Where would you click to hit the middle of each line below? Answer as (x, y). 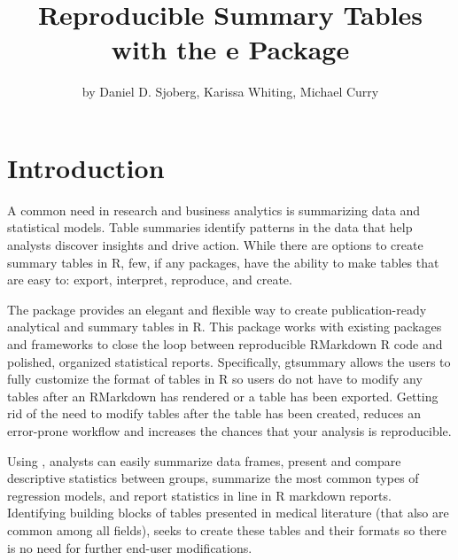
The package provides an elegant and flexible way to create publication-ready (217, 309)
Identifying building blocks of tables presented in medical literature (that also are (228, 513)
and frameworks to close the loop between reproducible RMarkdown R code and (225, 344)
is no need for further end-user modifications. (130, 547)
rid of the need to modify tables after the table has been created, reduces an (214, 413)
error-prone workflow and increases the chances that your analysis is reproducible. (229, 430)
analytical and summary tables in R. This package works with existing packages (225, 327)
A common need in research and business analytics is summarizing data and (214, 210)
